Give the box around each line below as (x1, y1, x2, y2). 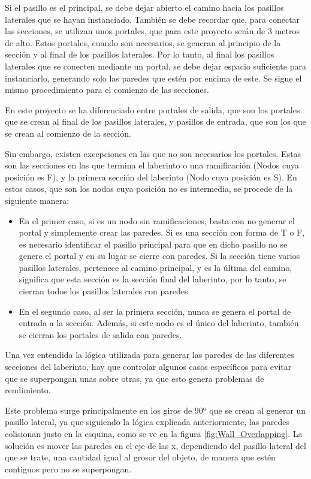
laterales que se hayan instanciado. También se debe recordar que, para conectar (5, 13, 300, 25)
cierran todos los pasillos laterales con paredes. (19, 285, 191, 297)
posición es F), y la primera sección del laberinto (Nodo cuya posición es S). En (5, 170, 297, 183)
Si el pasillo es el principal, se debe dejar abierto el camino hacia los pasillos (5, 1, 284, 13)
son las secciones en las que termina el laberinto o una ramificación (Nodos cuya (5, 159, 299, 171)
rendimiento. (5, 384, 51, 396)
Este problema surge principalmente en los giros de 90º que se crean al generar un (5, 403, 306, 416)
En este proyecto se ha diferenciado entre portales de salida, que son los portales (5, 103, 300, 116)
